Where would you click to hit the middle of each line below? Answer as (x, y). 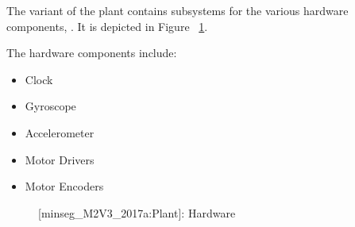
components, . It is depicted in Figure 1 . (107, 26)
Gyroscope (50, 106)
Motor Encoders (64, 186)
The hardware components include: (92, 53)
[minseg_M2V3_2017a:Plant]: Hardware (137, 212)
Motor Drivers (60, 159)
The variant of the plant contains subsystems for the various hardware (177, 10)
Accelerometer (60, 132)
